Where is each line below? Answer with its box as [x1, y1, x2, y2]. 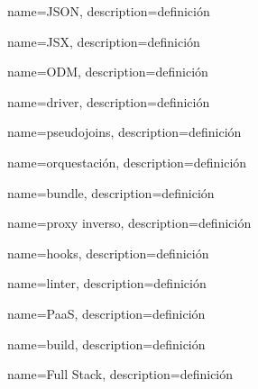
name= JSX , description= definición [7, 32, 200, 50]
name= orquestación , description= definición [7, 152, 247, 171]
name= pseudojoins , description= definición [7, 122, 242, 141]
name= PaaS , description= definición [7, 303, 206, 322]
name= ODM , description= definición [7, 62, 208, 81]
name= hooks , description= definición [7, 243, 209, 262]
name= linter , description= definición [7, 274, 207, 293]
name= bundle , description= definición [7, 183, 215, 202]
